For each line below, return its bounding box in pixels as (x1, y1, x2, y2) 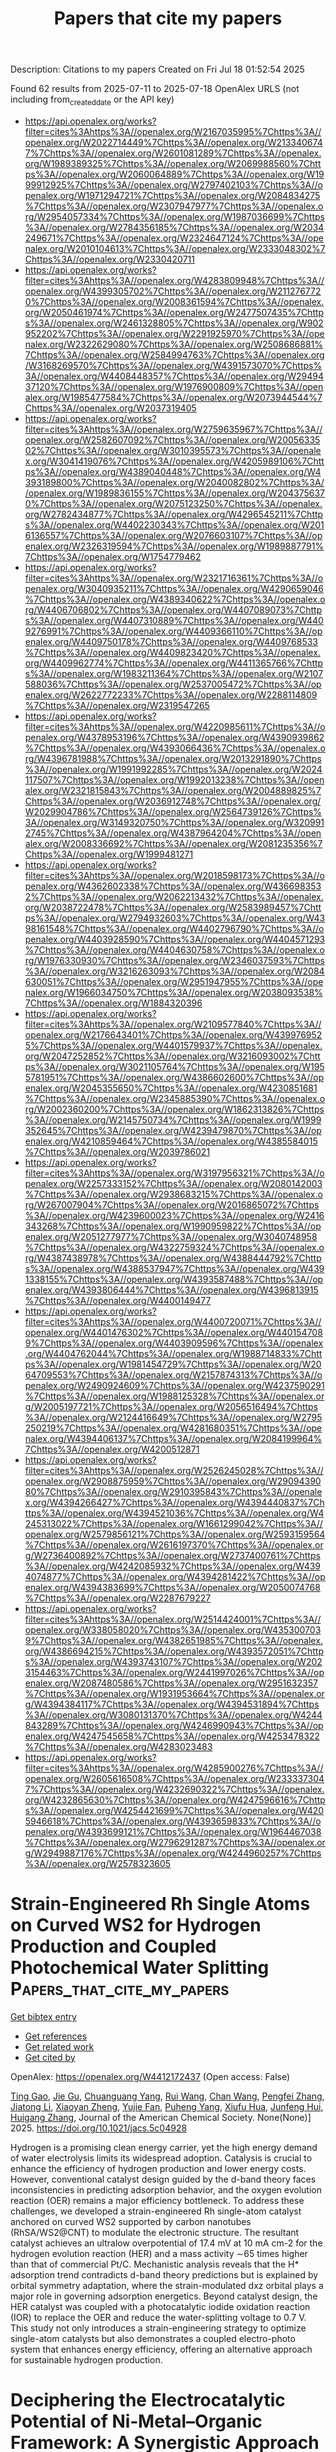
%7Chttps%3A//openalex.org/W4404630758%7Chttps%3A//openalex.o (24, 943, 325, 956)
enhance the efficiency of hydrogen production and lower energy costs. (10, 2162, 307, 2174)
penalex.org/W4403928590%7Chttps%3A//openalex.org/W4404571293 (24, 933, 326, 945)
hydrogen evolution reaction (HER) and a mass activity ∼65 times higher (10, 2247, 308, 2259)
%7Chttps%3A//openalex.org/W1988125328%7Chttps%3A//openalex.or (24, 1390, 325, 1402)
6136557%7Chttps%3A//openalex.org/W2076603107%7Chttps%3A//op (24, 529, 323, 541)
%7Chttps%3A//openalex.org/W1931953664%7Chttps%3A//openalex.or (24, 1687, 325, 1699)
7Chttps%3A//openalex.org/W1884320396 (24, 997, 203, 1009)
